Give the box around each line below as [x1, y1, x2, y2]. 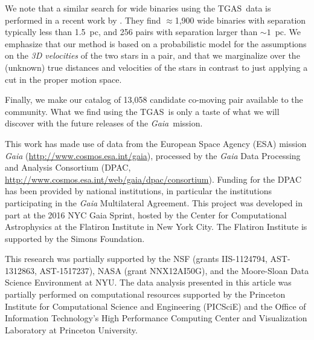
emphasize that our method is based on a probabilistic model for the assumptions [5, 37, 307, 50]
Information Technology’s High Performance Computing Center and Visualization [5, 312, 307, 324]
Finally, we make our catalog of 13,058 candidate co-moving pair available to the [5, 93, 303, 106]
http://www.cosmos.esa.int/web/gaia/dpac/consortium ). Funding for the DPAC [5, 172, 302, 185]
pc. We [275, 25, 301, 38]
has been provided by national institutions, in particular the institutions [5, 185, 272, 197]
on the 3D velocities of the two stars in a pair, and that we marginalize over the [5, 49, 300, 62]
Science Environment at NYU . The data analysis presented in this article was [5, 276, 292, 289]
